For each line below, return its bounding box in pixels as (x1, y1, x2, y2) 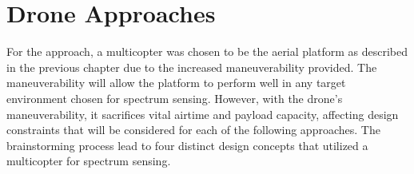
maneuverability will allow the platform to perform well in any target (6, 74, 346, 91)
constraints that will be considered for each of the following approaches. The (6, 121, 380, 138)
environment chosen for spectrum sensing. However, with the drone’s (6, 89, 343, 106)
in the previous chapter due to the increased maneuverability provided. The (6, 58, 377, 75)
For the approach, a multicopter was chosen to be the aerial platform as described (6, 43, 408, 60)
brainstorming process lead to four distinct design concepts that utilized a (6, 136, 368, 153)
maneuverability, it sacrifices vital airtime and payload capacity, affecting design (6, 105, 399, 122)
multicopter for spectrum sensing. (6, 152, 171, 169)
